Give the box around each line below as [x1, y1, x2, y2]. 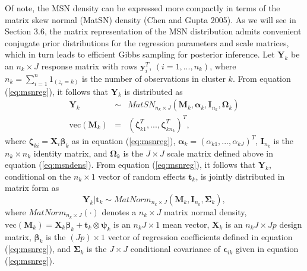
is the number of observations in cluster [82, 72, 226, 84]
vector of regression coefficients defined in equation [107, 230, 293, 243]
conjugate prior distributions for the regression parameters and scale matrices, [5, 36, 289, 49]
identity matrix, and [33, 146, 107, 159]
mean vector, [162, 218, 210, 230]
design [279, 218, 302, 230]
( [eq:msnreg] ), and [5, 243, 71, 255]
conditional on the [5, 170, 71, 182]
